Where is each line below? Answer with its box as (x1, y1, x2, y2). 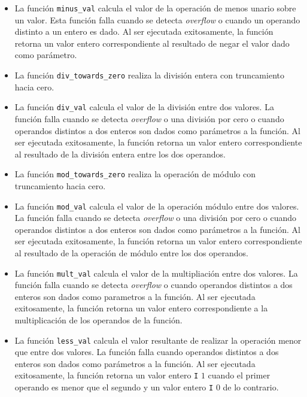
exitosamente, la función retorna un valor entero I (14, 369, 199, 381)
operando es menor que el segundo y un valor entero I (14, 381, 214, 393)
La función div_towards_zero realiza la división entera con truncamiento (14, 69, 284, 81)
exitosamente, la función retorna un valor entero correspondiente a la (14, 302, 268, 314)
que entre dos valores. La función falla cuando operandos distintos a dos (14, 346, 279, 358)
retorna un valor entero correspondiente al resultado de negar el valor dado (14, 37, 290, 49)
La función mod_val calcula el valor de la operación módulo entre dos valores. (14, 199, 299, 212)
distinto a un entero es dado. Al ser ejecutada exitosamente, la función (14, 25, 273, 38)
